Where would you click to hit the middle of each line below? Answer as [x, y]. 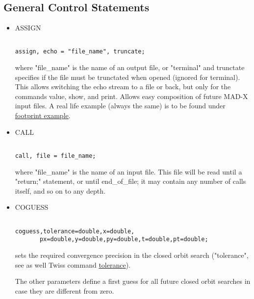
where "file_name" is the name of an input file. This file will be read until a [128, 171]
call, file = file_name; [55, 156]
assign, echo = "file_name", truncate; [80, 52]
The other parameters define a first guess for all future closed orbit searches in [133, 281]
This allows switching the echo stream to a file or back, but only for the [123, 87]
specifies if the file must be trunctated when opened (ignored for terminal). [127, 77]
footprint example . [43, 115]
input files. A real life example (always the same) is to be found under [120, 106]
